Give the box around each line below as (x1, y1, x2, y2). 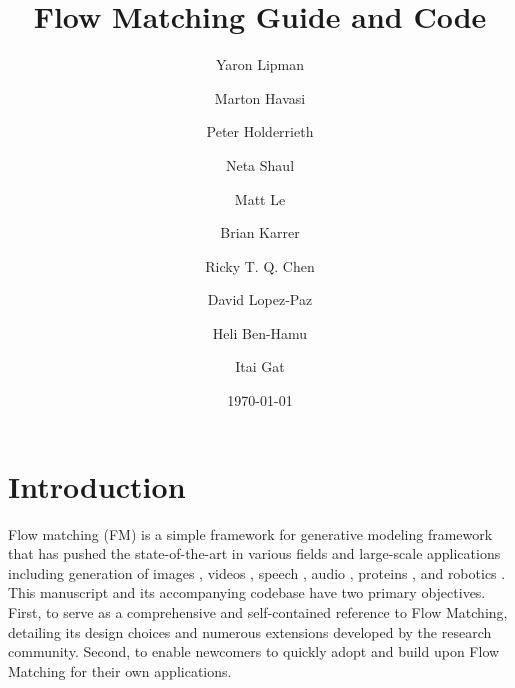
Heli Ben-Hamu (212, 322, 308, 343)
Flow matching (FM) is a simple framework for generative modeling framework (8, 523, 493, 544)
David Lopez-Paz (207, 289, 313, 310)
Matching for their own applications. (8, 660, 232, 681)
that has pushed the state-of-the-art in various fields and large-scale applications (8, 543, 501, 564)
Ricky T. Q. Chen (205, 255, 315, 276)
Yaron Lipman (215, 54, 305, 75)
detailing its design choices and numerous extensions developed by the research (8, 621, 492, 642)
